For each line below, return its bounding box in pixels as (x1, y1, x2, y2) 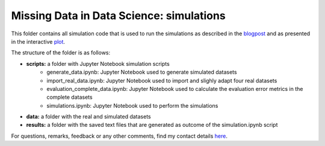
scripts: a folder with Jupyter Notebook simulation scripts (26, 60, 170, 67)
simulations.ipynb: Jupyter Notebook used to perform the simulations (46, 102, 218, 109)
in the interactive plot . (11, 38, 66, 45)
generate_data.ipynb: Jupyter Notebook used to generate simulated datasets (46, 69, 237, 76)
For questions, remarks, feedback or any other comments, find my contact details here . (11, 132, 228, 139)
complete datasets (46, 93, 93, 101)
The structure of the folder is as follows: (11, 49, 111, 56)
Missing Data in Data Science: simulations (11, 9, 226, 22)
